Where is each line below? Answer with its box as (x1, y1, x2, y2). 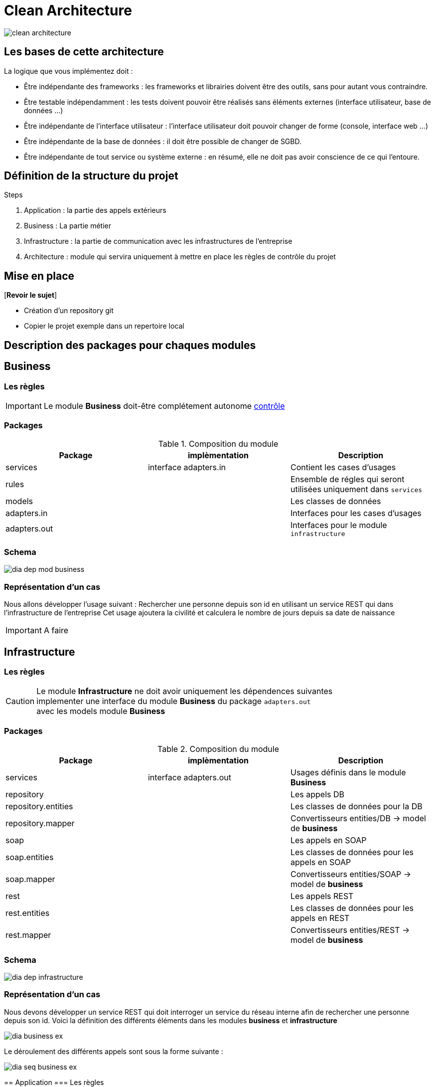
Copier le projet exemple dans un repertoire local (24, 322, 184, 331)
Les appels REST (290, 891, 354, 902)
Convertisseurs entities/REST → (290, 925, 410, 935)
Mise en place (4, 269, 75, 282)
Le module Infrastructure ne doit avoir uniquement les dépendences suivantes (36, 686, 333, 697)
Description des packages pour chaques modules (4, 339, 256, 352)
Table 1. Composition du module (158, 438, 279, 449)
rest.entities (5, 908, 50, 918)
